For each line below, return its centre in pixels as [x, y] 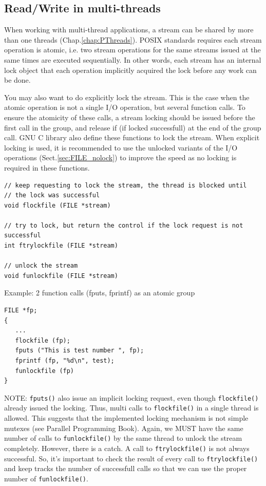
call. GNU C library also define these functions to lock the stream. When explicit [132, 137]
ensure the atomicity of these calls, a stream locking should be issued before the [130, 117]
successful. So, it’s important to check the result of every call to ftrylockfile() [131, 458]
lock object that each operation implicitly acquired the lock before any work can [130, 70]
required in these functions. [47, 167]
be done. [17, 80]
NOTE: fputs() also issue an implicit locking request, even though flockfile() [131, 397]
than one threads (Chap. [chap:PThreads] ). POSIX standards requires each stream [133, 39]
